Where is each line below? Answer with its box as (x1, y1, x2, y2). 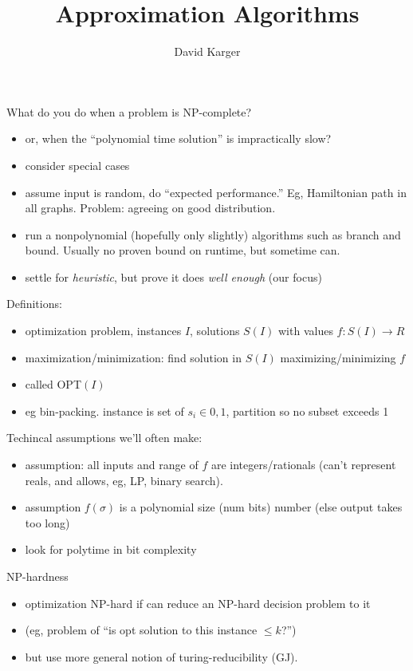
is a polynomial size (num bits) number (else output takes (119, 499, 403, 515)
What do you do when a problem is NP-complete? (6, 103, 252, 120)
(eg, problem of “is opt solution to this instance (25, 622, 258, 638)
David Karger (174, 43, 241, 60)
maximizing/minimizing (280, 349, 396, 365)
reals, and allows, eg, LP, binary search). (25, 472, 223, 488)
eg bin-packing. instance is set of (25, 402, 184, 419)
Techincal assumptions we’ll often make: (6, 429, 203, 446)
